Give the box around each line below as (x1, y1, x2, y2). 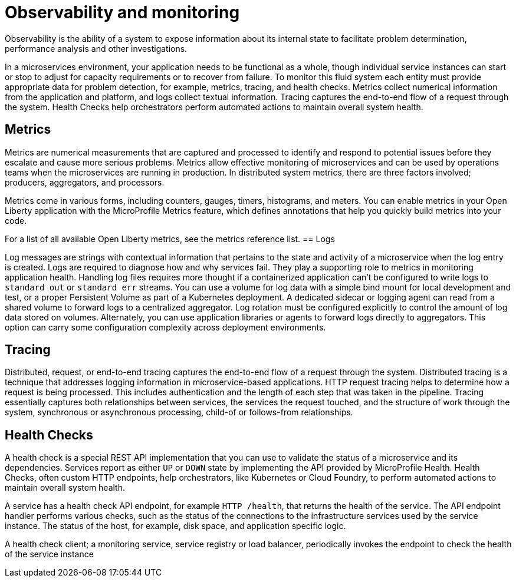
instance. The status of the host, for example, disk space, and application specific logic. (5, 521, 346, 531)
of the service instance (5, 549, 94, 560)
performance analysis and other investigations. (5, 43, 188, 54)
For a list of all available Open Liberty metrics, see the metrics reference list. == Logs (5, 233, 335, 244)
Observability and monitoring (5, 2, 240, 22)
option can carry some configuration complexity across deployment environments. (5, 322, 326, 332)
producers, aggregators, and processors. (5, 177, 165, 187)
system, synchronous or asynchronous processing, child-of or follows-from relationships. (5, 407, 353, 418)
